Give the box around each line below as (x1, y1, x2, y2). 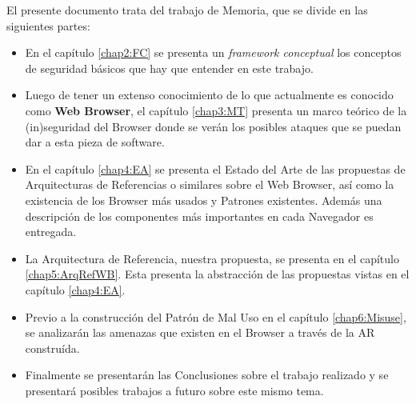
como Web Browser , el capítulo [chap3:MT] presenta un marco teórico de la (25, 102, 407, 118)
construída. (25, 339, 80, 356)
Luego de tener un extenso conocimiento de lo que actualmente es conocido (25, 86, 394, 103)
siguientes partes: (6, 17, 90, 34)
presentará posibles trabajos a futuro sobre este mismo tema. (25, 382, 324, 398)
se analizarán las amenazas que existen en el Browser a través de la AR (25, 324, 375, 341)
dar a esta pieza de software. (25, 134, 165, 150)
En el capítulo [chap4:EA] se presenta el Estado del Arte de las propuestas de (25, 160, 406, 177)
